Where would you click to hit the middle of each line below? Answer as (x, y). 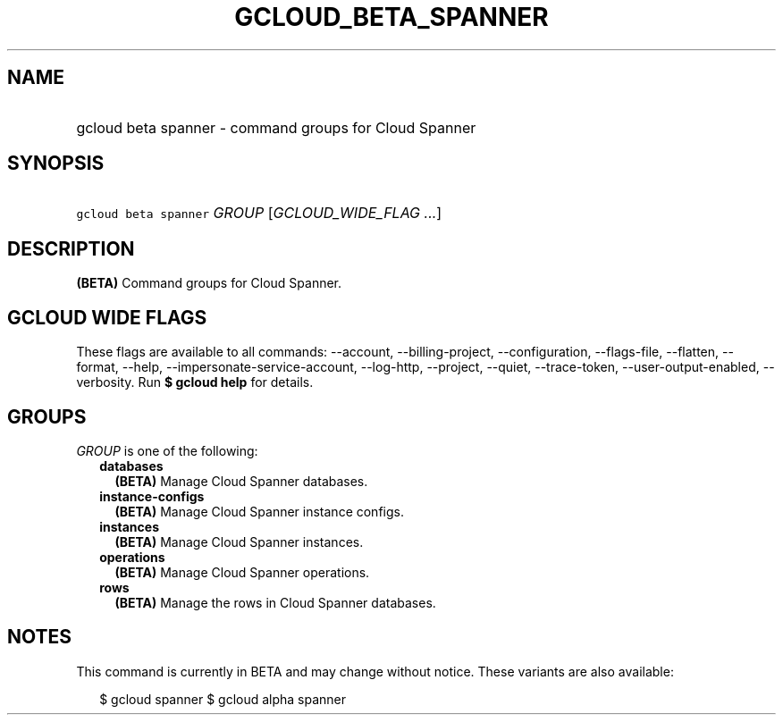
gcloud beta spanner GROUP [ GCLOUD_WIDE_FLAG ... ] (259, 213)
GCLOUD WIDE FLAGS (107, 317)
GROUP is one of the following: (167, 450)
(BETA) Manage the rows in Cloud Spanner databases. (275, 602)
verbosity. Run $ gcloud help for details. (195, 382)
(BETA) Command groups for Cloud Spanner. (209, 283)
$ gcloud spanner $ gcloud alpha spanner (223, 699)
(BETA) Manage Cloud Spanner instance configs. (259, 511)
